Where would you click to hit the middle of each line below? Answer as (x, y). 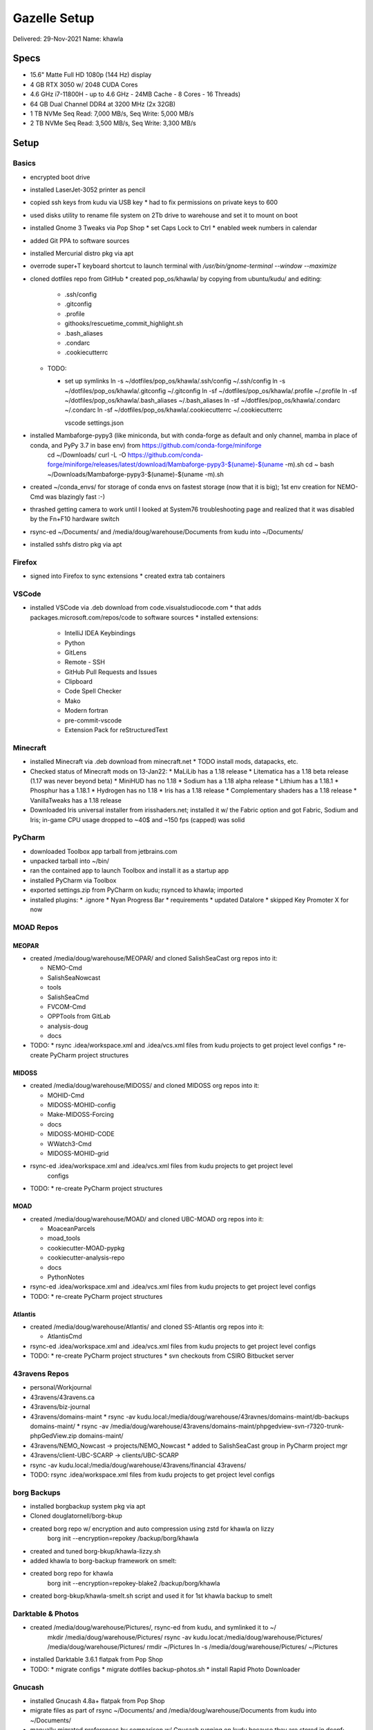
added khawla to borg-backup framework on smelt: (103, 1560)
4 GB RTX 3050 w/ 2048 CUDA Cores (84, 84)
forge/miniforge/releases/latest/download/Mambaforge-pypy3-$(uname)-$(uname (165, 464)
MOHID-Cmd (66, 1095)
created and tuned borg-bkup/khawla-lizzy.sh (96, 1551)
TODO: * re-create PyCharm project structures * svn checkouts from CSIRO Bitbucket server (162, 1356)
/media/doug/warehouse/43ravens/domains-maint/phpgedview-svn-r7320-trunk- (227, 1426)
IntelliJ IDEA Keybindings (100, 633)
